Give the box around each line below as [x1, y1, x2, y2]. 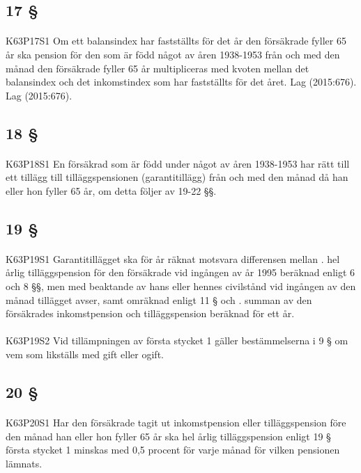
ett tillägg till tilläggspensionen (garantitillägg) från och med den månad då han [6, 170, 348, 184]
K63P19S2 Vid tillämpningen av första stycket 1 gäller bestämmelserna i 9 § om [6, 333, 348, 348]
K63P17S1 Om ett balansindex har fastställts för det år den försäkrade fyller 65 [6, 33, 346, 48]
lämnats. [6, 456, 43, 470]
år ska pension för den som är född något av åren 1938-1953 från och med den [6, 47, 340, 61]
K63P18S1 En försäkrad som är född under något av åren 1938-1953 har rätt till [6, 156, 350, 170]
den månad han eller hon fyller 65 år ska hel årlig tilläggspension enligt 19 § [6, 428, 331, 443]
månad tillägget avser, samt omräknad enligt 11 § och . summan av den [6, 292, 312, 307]
